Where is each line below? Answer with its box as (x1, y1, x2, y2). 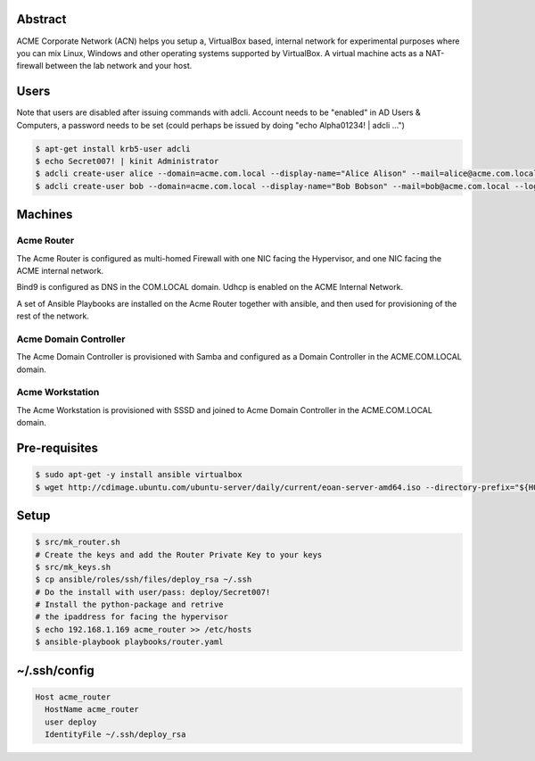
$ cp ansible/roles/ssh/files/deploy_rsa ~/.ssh (35, 575, 252, 584)
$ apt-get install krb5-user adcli (35, 144, 191, 153)
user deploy (45, 716, 97, 727)
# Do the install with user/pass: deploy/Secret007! (35, 587, 271, 597)
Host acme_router (35, 691, 111, 702)
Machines (16, 207, 73, 222)
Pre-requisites (16, 440, 98, 455)
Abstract (16, 12, 67, 27)
